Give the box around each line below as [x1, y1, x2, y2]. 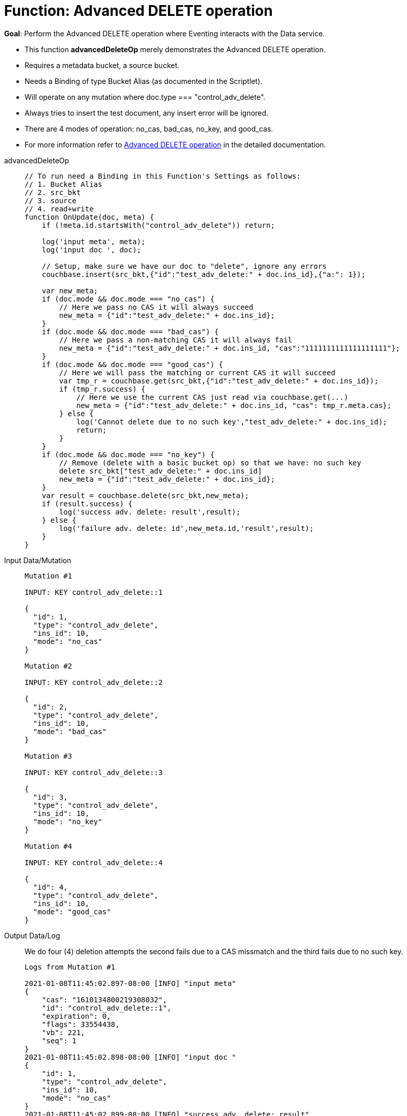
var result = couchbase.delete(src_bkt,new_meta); [41, 491, 249, 500]
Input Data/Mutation [4, 555, 71, 565]
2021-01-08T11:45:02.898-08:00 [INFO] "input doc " [25, 1053, 237, 1061]
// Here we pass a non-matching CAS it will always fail [59, 335, 292, 344]
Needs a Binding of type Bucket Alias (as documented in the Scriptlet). [25, 76, 263, 85]
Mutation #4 [25, 842, 72, 850]
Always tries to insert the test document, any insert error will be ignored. [25, 108, 269, 117]
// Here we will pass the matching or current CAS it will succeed [59, 368, 335, 377]
